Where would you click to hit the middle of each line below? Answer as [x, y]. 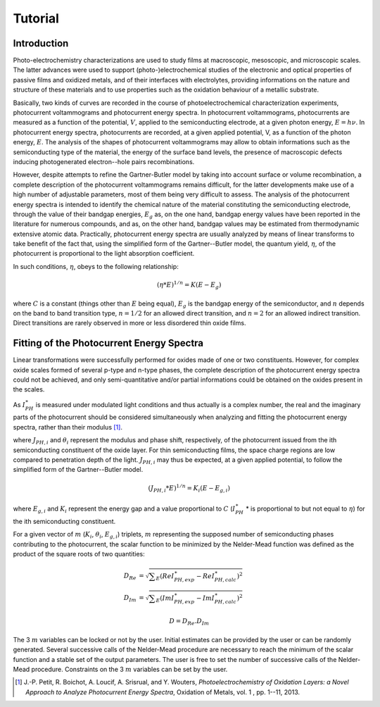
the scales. [29, 389]
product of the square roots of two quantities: [79, 553]
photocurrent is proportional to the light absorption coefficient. [104, 254]
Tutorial [36, 18]
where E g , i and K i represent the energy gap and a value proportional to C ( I [124, 509]
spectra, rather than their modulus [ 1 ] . [68, 427]
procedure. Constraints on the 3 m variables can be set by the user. [129, 669]
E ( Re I [165, 577]
